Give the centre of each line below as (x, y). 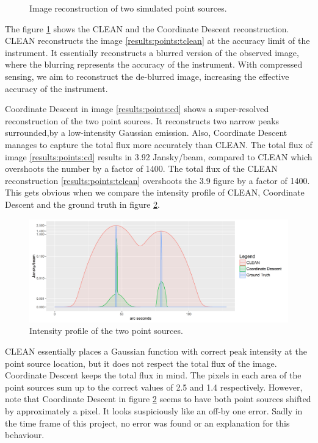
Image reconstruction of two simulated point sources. (128, 8)
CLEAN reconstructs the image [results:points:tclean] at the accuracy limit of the (157, 41)
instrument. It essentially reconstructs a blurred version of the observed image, (152, 52)
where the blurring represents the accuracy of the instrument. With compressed (154, 64)
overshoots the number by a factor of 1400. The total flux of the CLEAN (141, 168)
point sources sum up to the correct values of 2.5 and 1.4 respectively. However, (154, 387)
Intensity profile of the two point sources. (106, 331)
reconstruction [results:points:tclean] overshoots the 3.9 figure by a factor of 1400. (157, 180)
